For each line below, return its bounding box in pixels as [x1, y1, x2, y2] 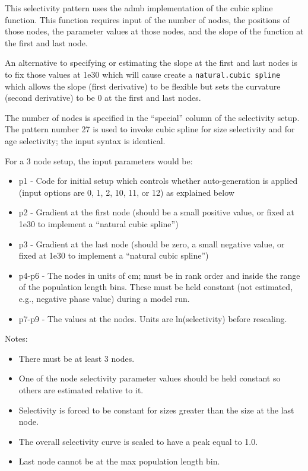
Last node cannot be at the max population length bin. [18, 455, 220, 467]
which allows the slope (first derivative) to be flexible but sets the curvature [5, 79, 281, 92]
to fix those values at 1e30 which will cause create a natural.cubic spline [5, 68, 281, 80]
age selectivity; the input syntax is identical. [5, 135, 166, 147]
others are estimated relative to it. [18, 383, 144, 396]
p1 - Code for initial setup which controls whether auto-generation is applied [18, 174, 298, 187]
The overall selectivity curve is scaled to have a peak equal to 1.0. [18, 435, 258, 447]
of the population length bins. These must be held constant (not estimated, [18, 281, 293, 293]
